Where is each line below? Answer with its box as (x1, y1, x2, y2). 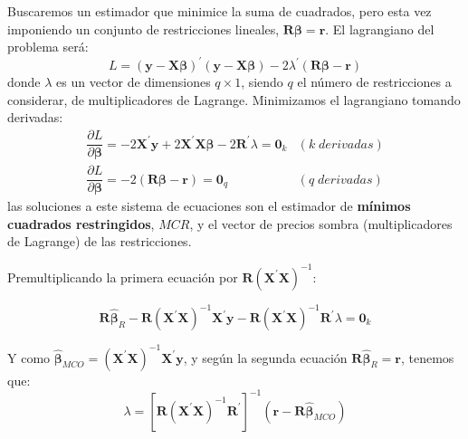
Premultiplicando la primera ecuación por (7, 267, 238, 286)
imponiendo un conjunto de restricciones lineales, (7, 19, 280, 38)
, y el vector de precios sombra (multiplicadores (189, 214, 453, 233)
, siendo (241, 72, 283, 91)
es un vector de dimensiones (56, 72, 211, 91)
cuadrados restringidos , (7, 214, 155, 233)
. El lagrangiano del (325, 19, 435, 38)
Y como (7, 348, 51, 367)
